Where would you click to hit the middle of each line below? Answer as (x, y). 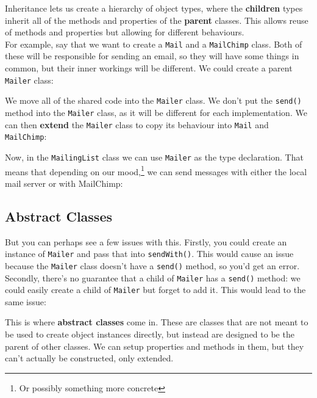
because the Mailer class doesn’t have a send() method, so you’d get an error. (152, 265)
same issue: (26, 301)
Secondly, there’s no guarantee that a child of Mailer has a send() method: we (153, 277)
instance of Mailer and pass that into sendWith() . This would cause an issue (149, 254)
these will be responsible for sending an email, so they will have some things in (152, 56)
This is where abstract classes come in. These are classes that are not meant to (157, 322)
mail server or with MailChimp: (64, 183)
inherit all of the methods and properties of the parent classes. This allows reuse (157, 20)
